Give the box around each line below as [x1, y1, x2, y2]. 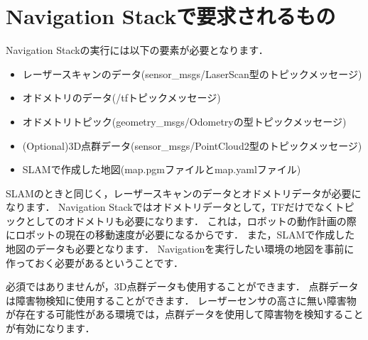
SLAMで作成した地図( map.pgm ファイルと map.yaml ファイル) [22, 162, 301, 177]
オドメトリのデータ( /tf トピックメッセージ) [22, 90, 221, 105]
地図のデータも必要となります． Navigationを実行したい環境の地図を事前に [6, 241, 355, 256]
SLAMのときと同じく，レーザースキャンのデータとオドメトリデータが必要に [6, 185, 362, 200]
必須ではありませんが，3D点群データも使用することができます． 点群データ [6, 279, 359, 294]
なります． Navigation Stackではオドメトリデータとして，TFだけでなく [6, 199, 335, 214]
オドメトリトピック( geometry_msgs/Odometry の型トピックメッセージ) [22, 114, 347, 128]
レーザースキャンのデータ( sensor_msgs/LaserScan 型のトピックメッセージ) [22, 66, 362, 81]
